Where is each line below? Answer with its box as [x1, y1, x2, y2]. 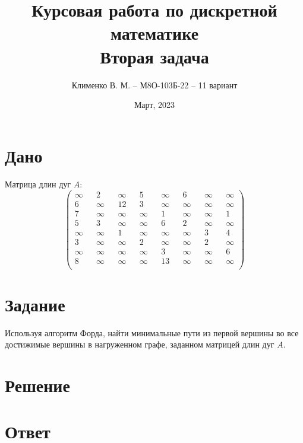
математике [110, 21, 199, 45]
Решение [5, 373, 70, 397]
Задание [5, 292, 65, 316]
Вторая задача [100, 44, 209, 68]
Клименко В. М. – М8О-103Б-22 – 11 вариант [71, 78, 238, 91]
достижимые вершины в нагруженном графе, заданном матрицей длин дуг [5, 338, 274, 350]
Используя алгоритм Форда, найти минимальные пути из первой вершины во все [5, 326, 299, 339]
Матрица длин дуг [5, 177, 71, 190]
